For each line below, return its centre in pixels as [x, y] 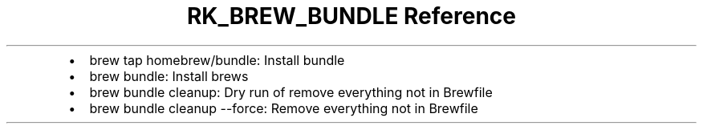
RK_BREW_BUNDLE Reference [351, 16]
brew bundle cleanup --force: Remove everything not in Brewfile [284, 108]
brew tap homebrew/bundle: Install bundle [217, 60]
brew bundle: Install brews [169, 76]
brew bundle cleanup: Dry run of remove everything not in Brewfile [291, 92]
